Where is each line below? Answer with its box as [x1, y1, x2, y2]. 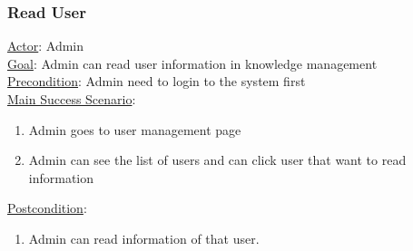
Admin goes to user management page [28, 120, 241, 139]
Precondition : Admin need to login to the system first [7, 72, 306, 91]
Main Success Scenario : [7, 90, 136, 108]
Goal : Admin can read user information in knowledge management [7, 53, 378, 72]
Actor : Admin [7, 36, 84, 55]
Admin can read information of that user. [28, 228, 260, 247]
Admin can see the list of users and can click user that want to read [28, 150, 407, 169]
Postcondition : [7, 198, 87, 217]
